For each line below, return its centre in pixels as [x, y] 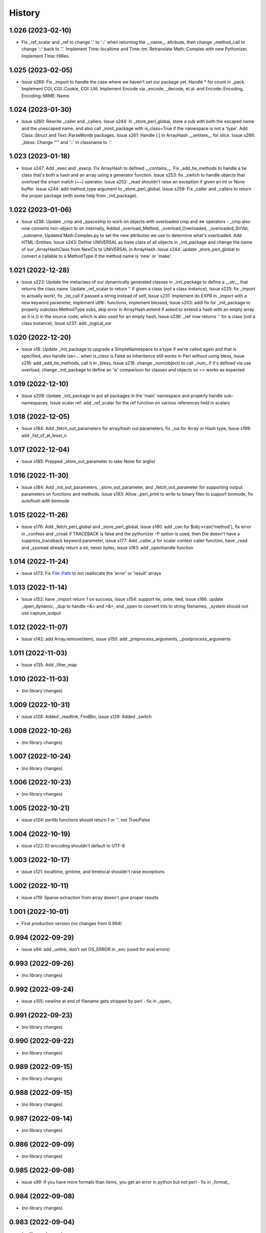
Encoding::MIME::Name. [46, 96]
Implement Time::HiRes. [46, 56]
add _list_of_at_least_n [44, 435]
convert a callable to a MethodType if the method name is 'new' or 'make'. [97, 256]
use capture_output [41, 613]
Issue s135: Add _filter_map [49, 665]
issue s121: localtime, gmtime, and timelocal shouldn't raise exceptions [93, 872]
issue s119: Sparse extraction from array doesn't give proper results [90, 898]
